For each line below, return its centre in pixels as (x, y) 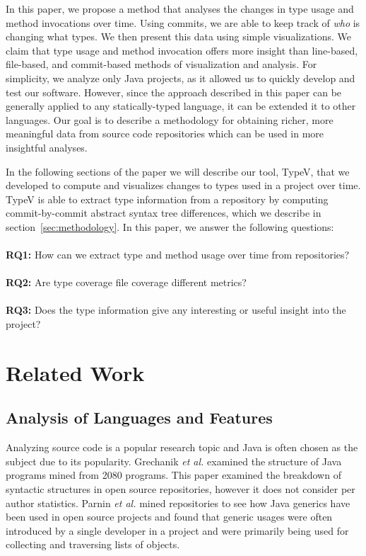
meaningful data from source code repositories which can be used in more (165, 134)
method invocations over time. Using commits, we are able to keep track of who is (183, 22)
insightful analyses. (47, 147)
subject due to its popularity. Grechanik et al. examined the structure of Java (174, 461)
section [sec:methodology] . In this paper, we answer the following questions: (170, 226)
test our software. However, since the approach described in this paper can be (174, 92)
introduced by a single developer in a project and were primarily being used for (177, 530)
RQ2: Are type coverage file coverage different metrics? (126, 282)
